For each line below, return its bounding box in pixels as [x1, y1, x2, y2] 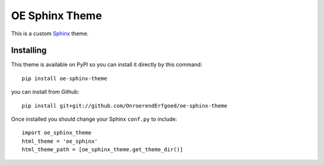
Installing [11, 45, 47, 56]
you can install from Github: [11, 88, 80, 96]
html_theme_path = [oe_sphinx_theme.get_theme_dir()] [22, 146, 183, 153]
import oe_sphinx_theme [22, 129, 92, 136]
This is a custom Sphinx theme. [11, 30, 89, 37]
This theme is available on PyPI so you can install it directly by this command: [11, 61, 202, 68]
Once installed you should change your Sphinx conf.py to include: [11, 115, 178, 123]
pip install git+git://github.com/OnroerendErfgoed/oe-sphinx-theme [22, 102, 227, 109]
